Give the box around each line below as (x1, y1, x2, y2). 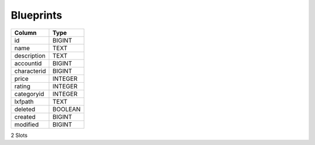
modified (14, 120, 39, 128)
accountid (14, 59, 42, 67)
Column (14, 29, 37, 37)
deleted (14, 105, 36, 113)
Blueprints (10, 9, 62, 22)
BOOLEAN (52, 105, 81, 113)
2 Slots (10, 132, 28, 139)
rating (14, 82, 31, 90)
